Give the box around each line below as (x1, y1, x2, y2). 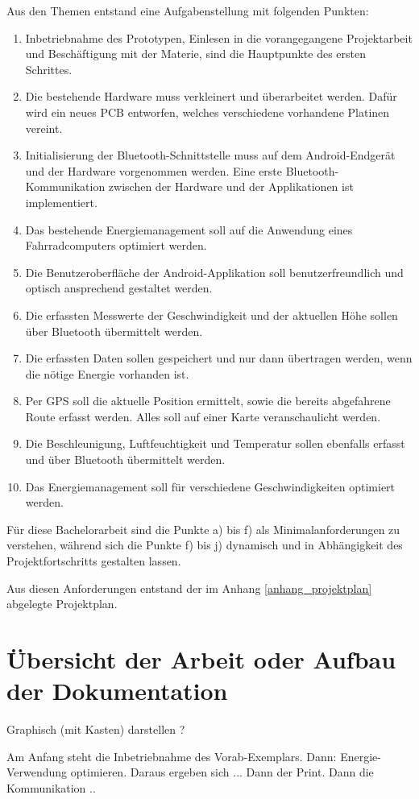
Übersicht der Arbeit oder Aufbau (6, 643, 396, 675)
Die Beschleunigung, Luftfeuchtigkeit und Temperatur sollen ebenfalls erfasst (25, 435, 405, 452)
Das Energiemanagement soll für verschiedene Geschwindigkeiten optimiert (25, 478, 396, 495)
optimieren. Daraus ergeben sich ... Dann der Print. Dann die (70, 764, 374, 780)
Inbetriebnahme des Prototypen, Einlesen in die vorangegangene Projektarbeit (25, 29, 413, 46)
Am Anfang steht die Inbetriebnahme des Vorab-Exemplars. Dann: (6, 747, 337, 764)
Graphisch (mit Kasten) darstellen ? (6, 721, 185, 738)
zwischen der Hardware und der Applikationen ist (108, 178, 354, 195)
